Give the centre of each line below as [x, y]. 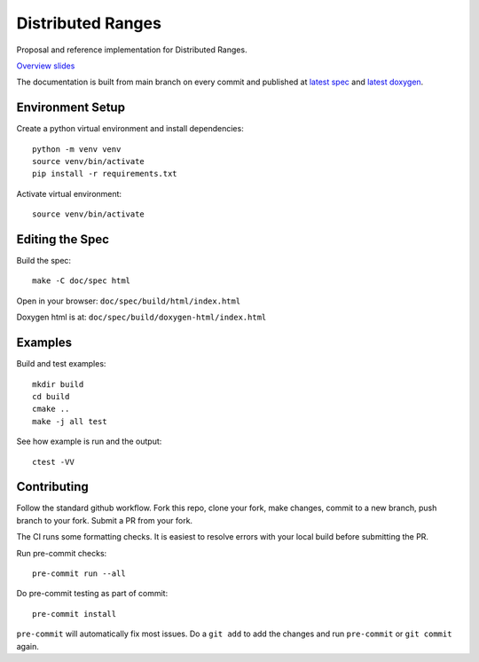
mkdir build [58, 384]
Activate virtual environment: [69, 193]
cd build [51, 396]
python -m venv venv [77, 149]
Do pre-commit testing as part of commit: [92, 594]
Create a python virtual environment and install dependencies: [130, 129]
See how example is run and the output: [89, 441]
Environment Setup [71, 108]
